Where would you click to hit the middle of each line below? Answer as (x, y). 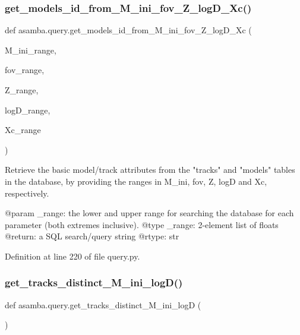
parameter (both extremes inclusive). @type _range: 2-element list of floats (142, 224)
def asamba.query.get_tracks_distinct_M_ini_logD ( (103, 304)
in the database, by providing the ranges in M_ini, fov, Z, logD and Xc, (136, 181)
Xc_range (23, 130)
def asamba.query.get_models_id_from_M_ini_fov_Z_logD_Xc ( (128, 30)
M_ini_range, (31, 50)
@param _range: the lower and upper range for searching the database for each (149, 213)
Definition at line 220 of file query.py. (72, 256)
